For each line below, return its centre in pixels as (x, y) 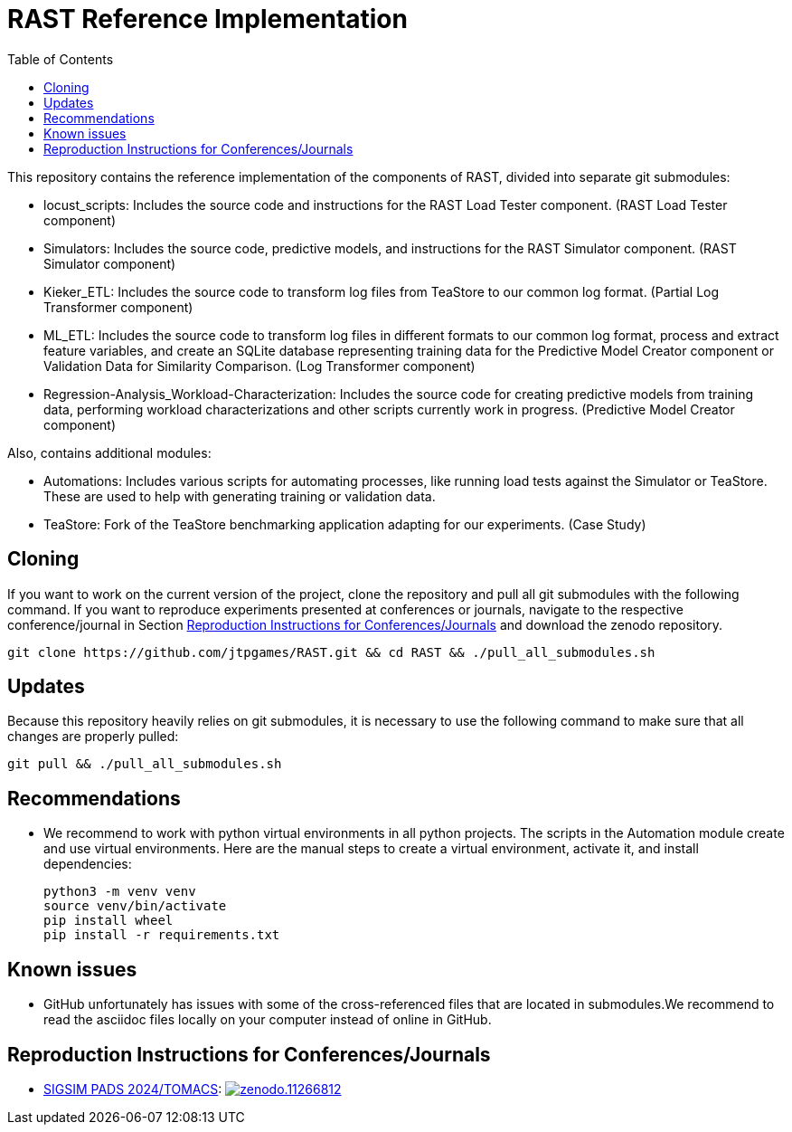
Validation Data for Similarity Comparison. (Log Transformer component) (259, 366)
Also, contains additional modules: (109, 452)
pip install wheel (108, 921)
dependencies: (88, 864)
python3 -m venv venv (120, 892)
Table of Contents (61, 59)
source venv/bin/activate (135, 906)
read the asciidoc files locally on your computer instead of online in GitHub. (268, 1020)
